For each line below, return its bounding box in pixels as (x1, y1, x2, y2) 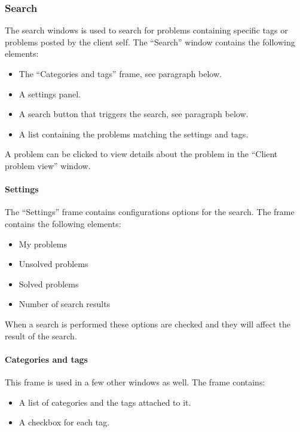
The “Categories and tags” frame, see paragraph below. (19, 68, 222, 79)
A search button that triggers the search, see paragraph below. (19, 108, 249, 120)
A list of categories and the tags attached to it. (19, 396, 191, 408)
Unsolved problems (19, 258, 88, 270)
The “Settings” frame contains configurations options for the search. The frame (5, 206, 295, 218)
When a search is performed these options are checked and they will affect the (5, 317, 290, 330)
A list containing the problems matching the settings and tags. (19, 127, 249, 140)
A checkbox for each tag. (19, 416, 110, 428)
